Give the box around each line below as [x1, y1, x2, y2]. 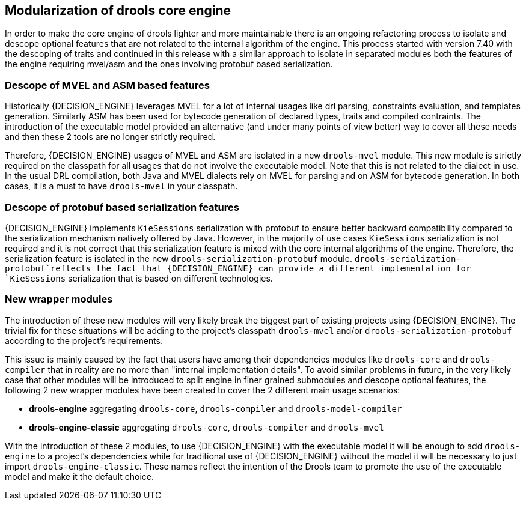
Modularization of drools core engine [5, 3, 231, 18]
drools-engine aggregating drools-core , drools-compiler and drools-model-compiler [29, 403, 402, 414]
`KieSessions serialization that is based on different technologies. [5, 273, 273, 283]
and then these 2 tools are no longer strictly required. [5, 132, 216, 142]
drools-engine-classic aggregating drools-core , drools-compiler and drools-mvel [29, 422, 384, 432]
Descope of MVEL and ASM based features [5, 79, 210, 91]
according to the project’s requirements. [5, 335, 164, 346]
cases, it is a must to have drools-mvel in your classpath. [5, 181, 238, 192]
